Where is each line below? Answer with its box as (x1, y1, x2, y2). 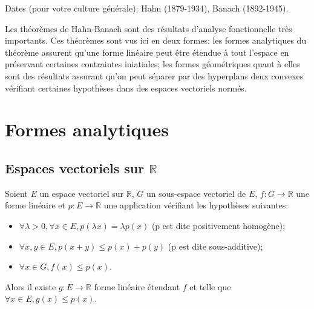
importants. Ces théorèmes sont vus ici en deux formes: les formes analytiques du (5, 34, 307, 47)
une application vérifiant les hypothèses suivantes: (103, 199, 289, 211)
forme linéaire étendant (94, 280, 180, 293)
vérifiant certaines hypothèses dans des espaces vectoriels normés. (5, 81, 247, 94)
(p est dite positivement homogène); (151, 219, 286, 231)
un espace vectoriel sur (39, 187, 124, 199)
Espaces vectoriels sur (5, 158, 145, 177)
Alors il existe (5, 280, 56, 293)
